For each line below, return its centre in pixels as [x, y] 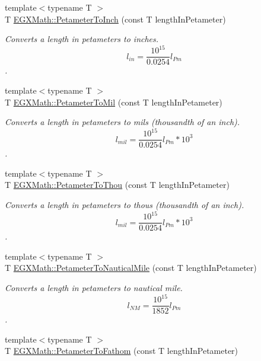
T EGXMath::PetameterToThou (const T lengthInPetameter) [117, 185]
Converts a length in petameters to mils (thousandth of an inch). [122, 122]
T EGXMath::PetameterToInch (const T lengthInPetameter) [115, 19]
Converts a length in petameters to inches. [82, 39]
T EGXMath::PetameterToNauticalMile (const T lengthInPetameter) [131, 268]
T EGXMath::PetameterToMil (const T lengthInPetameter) [114, 102]
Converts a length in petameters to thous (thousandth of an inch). [125, 205]
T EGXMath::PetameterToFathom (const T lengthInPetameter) [122, 351]
